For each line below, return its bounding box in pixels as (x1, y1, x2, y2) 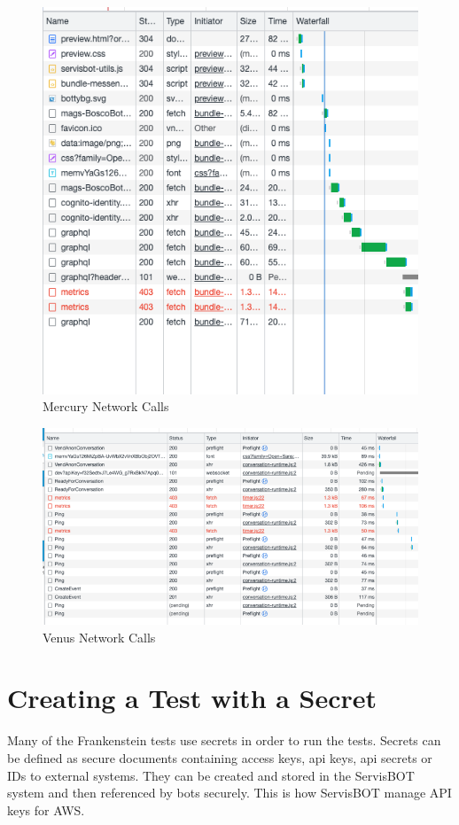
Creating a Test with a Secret (7, 680, 377, 716)
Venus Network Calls (43, 627, 156, 646)
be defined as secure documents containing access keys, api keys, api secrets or (7, 748, 432, 767)
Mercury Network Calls (43, 397, 169, 416)
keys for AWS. (7, 800, 85, 819)
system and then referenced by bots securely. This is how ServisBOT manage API (7, 783, 452, 802)
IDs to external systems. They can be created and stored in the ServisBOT (7, 766, 415, 784)
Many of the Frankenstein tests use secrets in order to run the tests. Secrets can (7, 731, 441, 750)
